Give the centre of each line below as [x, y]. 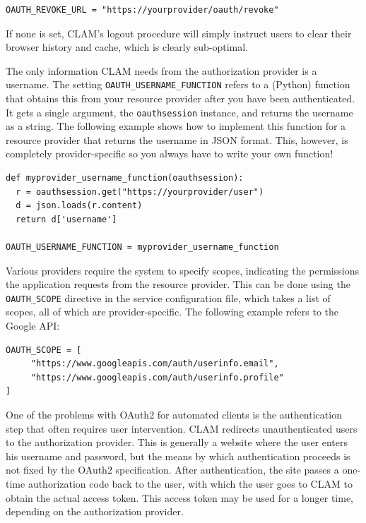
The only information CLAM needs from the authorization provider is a [161, 70]
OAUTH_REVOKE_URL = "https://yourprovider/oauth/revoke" [142, 10]
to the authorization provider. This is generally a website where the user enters [177, 442]
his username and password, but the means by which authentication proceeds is [178, 456]
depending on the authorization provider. [95, 511]
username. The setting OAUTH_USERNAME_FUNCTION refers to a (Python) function [178, 84]
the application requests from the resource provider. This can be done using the [178, 284]
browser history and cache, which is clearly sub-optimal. [127, 47]
